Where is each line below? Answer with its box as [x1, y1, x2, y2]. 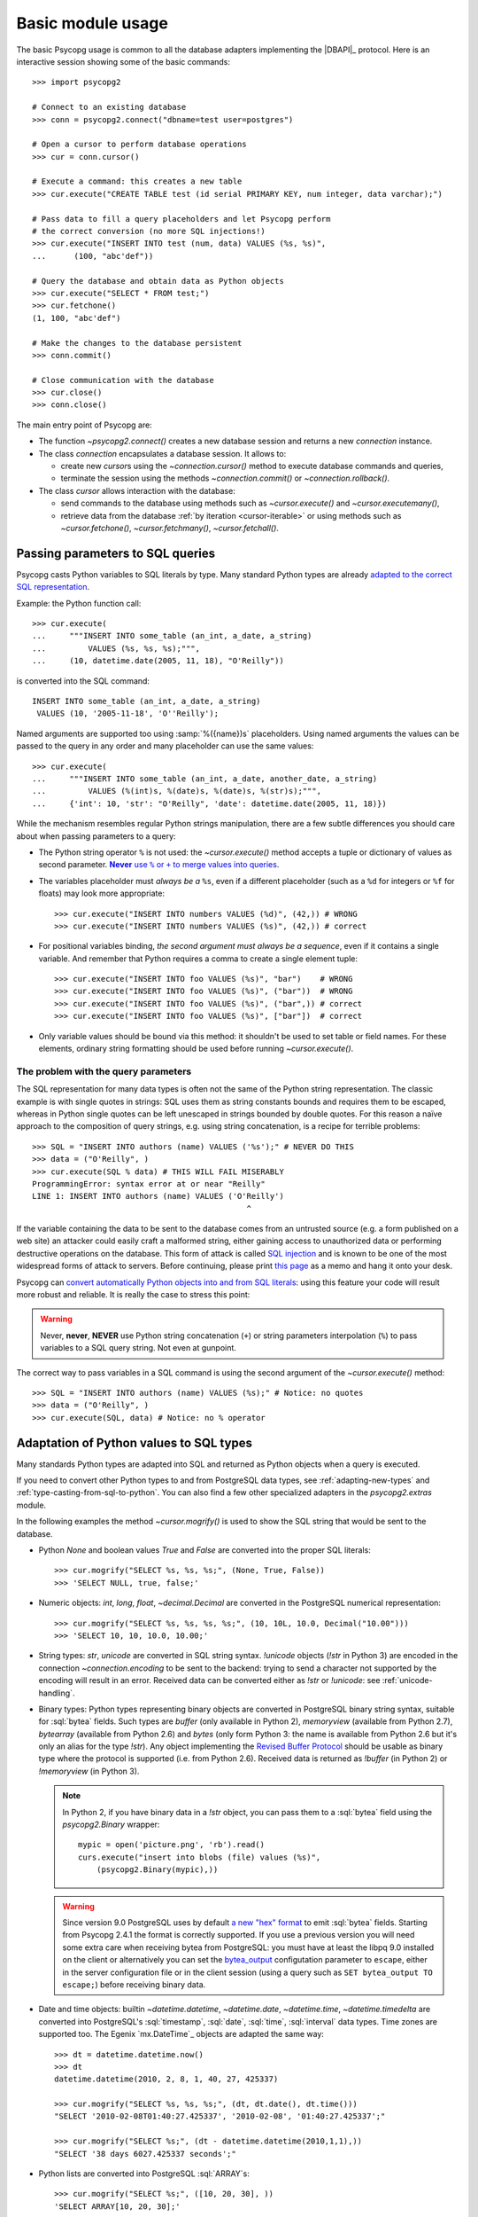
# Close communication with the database [32, 375, 214, 385]
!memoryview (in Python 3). [38, 1766, 140, 1776]
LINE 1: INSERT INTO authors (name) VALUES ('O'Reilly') [32, 1191, 285, 1202]
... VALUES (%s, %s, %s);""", [32, 643, 201, 654]
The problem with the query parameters [16, 1065, 192, 1077]
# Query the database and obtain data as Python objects [32, 276, 285, 286]
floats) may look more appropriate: [38, 888, 166, 899]
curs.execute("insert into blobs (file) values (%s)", [78, 1852, 321, 1862]
